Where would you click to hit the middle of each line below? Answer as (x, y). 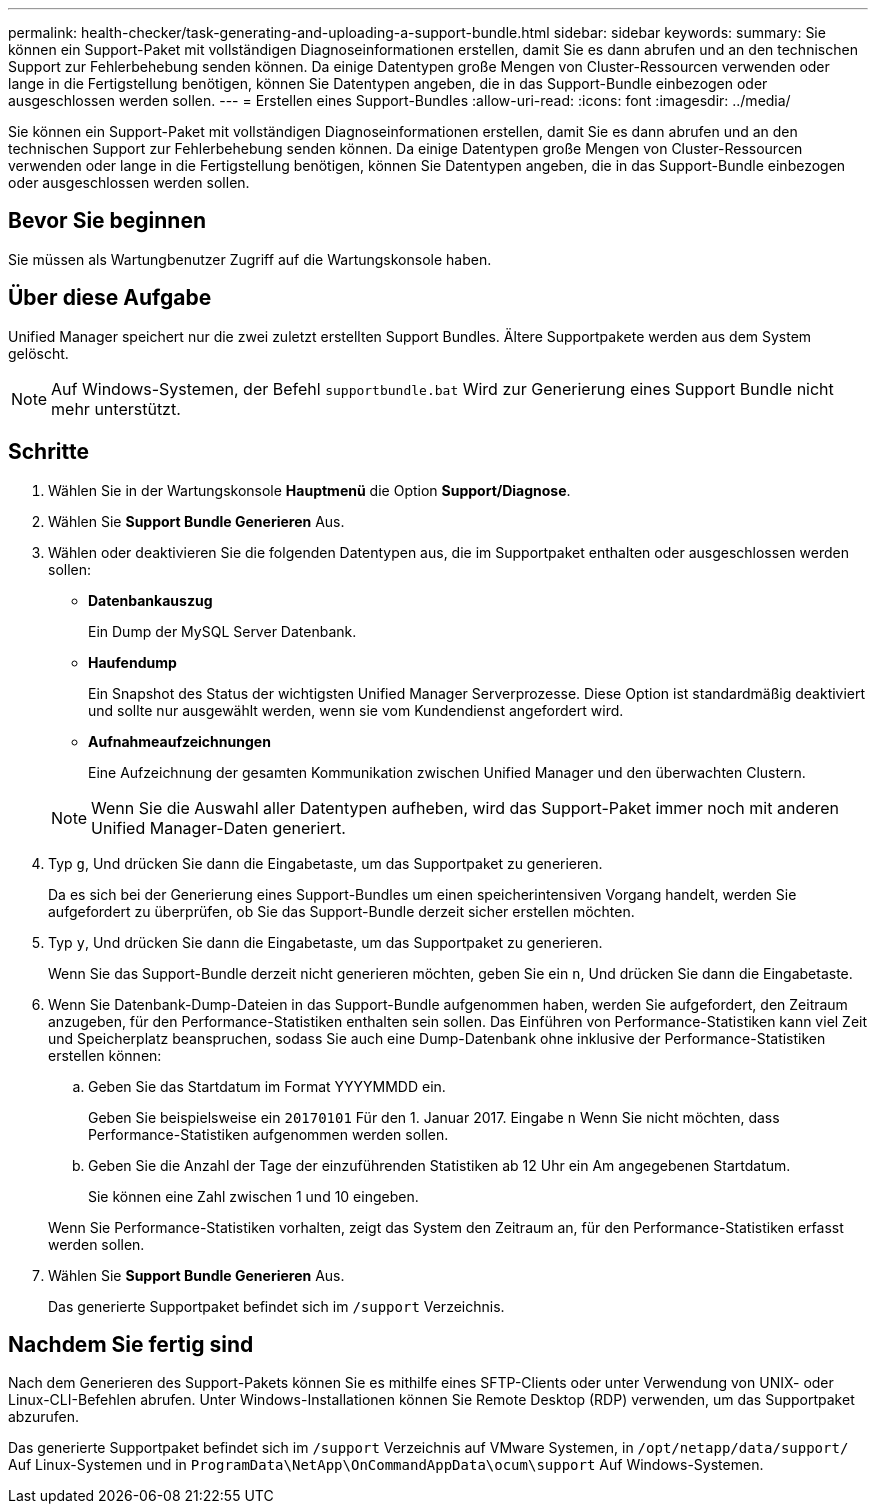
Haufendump (132, 662)
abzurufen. (44, 1417)
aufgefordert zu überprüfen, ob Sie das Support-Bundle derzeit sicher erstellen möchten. (341, 911)
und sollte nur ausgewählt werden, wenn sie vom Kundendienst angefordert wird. (356, 710)
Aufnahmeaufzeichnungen (179, 741)
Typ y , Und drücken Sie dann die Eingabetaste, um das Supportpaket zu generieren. (325, 942)
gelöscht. (38, 353)
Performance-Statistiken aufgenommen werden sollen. (268, 1134)
